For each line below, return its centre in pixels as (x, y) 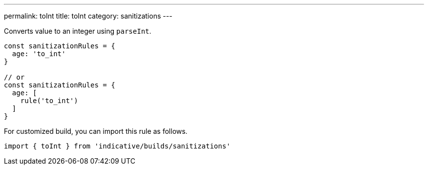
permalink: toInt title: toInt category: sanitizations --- (88, 16)
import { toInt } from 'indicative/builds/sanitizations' (117, 146)
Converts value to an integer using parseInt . (78, 31)
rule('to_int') (49, 101)
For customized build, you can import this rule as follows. (96, 131)
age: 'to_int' (39, 54)
